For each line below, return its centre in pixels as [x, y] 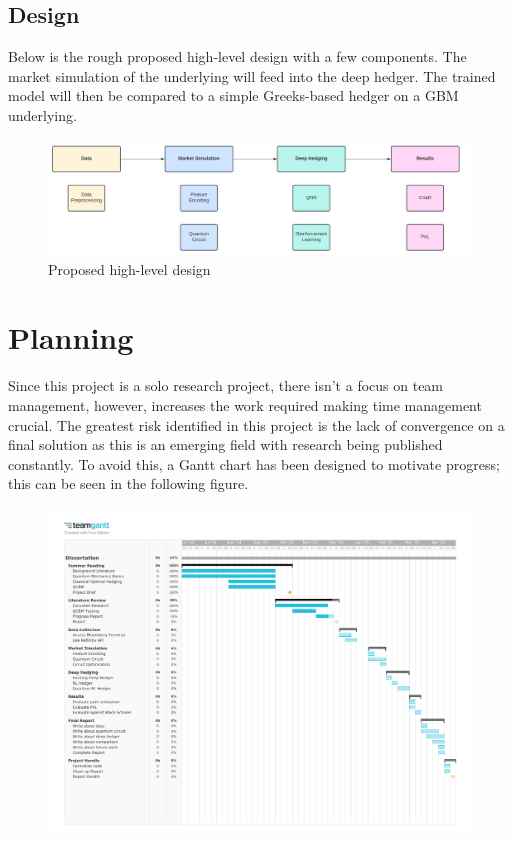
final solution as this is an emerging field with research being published [225, 444]
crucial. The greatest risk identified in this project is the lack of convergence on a [256, 424]
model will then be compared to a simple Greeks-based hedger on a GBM [233, 95]
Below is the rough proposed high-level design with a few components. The [237, 56]
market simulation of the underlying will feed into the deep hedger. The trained [252, 75]
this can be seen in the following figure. [128, 483]
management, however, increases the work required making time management [245, 405]
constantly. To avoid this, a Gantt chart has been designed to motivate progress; [254, 463]
